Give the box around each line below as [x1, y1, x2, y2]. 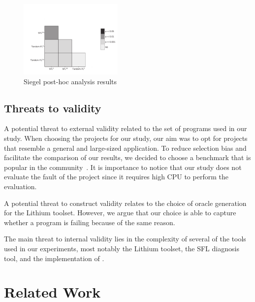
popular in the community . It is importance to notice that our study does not [4, 162, 242, 172]
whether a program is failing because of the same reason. [4, 217, 175, 227]
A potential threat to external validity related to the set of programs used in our [4, 123, 247, 134]
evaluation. [4, 181, 37, 192]
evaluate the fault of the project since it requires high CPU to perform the [4, 171, 228, 182]
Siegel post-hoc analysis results [24, 76, 117, 86]
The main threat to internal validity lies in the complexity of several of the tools [4, 234, 246, 244]
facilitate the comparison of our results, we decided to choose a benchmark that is [4, 152, 251, 163]
